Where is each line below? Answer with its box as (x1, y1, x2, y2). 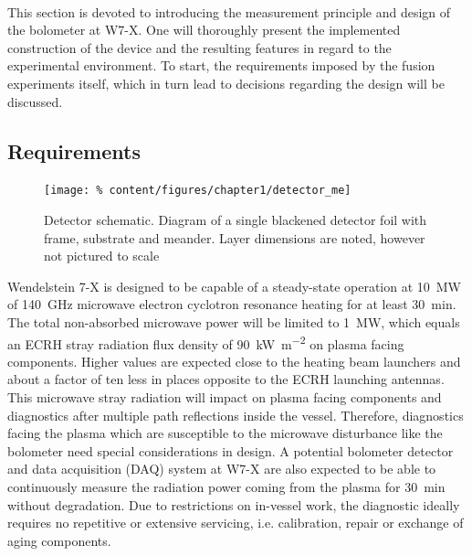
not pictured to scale (44, 246, 160, 265)
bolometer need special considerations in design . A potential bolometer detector (7, 441, 454, 460)
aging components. (7, 530, 111, 550)
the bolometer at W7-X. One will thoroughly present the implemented (7, 20, 401, 39)
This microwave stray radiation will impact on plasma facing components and (7, 388, 442, 407)
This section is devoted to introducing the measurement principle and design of (7, 2, 451, 21)
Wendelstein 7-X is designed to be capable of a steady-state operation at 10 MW (7, 276, 462, 295)
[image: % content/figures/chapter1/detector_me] (44, 184, 351, 198)
